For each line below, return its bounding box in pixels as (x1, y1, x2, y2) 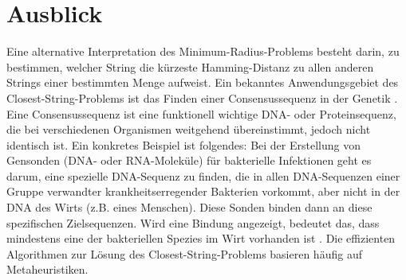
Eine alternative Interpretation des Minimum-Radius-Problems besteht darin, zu (6, 43, 400, 60)
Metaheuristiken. (6, 261, 89, 278)
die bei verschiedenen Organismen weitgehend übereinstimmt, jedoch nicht (6, 121, 371, 138)
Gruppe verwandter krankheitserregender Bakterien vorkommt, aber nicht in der (6, 183, 400, 200)
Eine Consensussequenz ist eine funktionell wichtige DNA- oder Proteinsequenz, (6, 105, 396, 122)
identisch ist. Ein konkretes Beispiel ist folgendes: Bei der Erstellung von (6, 136, 361, 153)
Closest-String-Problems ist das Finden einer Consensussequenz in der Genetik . (6, 89, 398, 106)
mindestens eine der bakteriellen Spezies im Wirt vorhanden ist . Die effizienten (6, 230, 396, 247)
